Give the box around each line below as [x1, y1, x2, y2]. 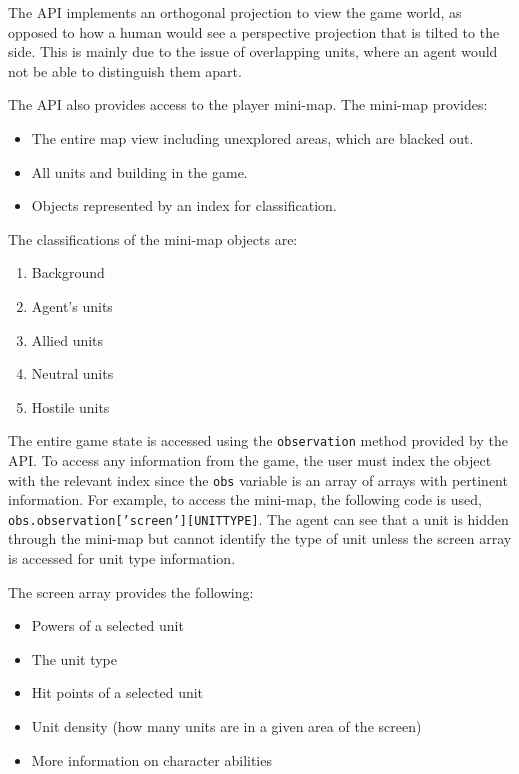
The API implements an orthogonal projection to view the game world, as [8, 2, 462, 22]
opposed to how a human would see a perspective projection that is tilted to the [8, 21, 500, 42]
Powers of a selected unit [31, 615, 184, 636]
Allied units [31, 329, 104, 350]
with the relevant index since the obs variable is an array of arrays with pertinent [8, 469, 508, 490]
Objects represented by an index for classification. [31, 195, 337, 216]
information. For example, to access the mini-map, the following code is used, [8, 489, 482, 510]
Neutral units [31, 363, 114, 384]
